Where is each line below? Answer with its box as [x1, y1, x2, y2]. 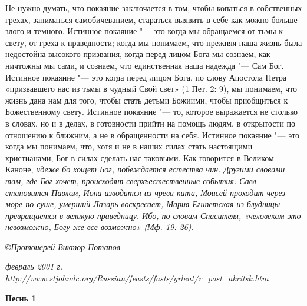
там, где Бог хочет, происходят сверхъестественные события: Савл [5, 174, 256, 187]
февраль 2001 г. [5, 260, 63, 272]
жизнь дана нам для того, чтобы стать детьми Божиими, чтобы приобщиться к [5, 94, 288, 106]
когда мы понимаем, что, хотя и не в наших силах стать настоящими [5, 140, 253, 152]
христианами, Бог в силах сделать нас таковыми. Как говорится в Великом [5, 151, 274, 164]
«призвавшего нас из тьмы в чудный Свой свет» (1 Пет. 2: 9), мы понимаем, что [5, 82, 298, 95]
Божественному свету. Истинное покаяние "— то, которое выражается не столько [5, 105, 298, 118]
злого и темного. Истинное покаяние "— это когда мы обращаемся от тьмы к [5, 25, 283, 37]
